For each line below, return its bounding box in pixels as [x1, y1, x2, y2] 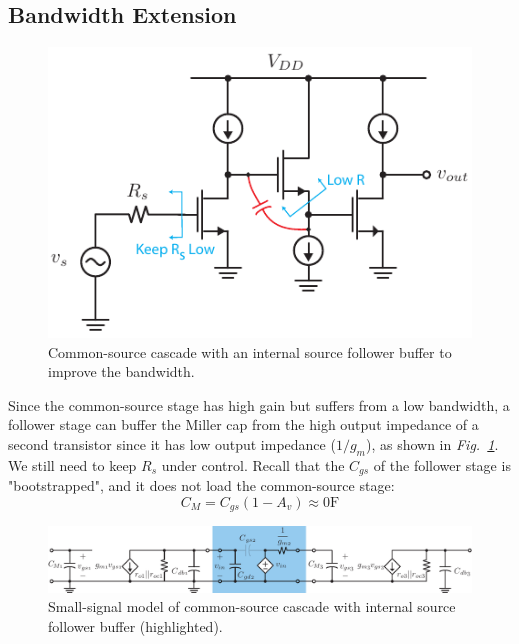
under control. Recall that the [161, 454, 345, 475]
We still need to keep [8, 454, 137, 475]
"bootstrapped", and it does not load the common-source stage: [8, 475, 395, 496]
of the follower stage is [373, 454, 511, 475]
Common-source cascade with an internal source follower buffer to [48, 341, 452, 362]
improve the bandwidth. [48, 361, 195, 382]
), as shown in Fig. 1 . [365, 434, 499, 455]
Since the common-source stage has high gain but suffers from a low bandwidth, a [8, 394, 510, 415]
